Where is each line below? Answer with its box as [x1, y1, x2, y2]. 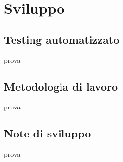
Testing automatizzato [4, 31, 120, 47]
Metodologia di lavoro [4, 79, 118, 94]
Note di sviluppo [4, 126, 91, 141]
